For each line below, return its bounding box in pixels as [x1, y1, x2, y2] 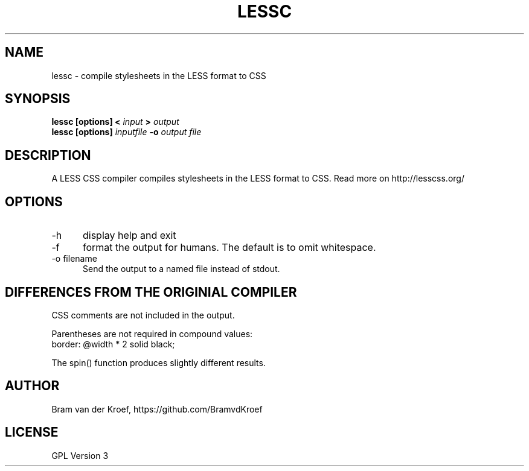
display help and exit [82, 229, 176, 242]
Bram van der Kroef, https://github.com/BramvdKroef [51, 403, 263, 414]
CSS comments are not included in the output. [51, 309, 235, 320]
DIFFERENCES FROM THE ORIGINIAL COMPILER [5, 284, 297, 300]
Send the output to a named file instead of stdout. [83, 264, 280, 274]
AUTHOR [5, 378, 60, 394]
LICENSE [5, 425, 59, 440]
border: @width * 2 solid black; [51, 338, 175, 349]
